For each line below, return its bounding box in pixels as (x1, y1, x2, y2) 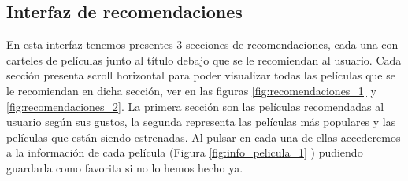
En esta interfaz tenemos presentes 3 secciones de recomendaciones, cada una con (6, 36, 399, 53)
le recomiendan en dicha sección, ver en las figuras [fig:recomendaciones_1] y (6, 82, 376, 98)
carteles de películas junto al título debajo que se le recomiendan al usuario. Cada (6, 51, 402, 68)
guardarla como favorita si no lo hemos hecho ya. (6, 159, 243, 175)
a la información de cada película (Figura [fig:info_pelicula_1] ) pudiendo (6, 144, 363, 161)
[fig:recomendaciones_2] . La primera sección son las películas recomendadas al (6, 98, 384, 114)
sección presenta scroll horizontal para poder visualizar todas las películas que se (6, 67, 395, 83)
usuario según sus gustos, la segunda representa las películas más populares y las (6, 113, 396, 130)
